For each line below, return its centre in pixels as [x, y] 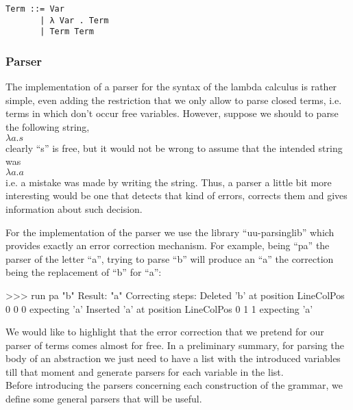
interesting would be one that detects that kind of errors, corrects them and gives [176, 195]
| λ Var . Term [74, 20]
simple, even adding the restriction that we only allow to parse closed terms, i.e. [174, 100]
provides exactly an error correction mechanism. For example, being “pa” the [168, 245]
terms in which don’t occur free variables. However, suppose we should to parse [172, 113]
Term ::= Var [35, 9]
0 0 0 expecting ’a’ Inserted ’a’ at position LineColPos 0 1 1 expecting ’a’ [159, 308]
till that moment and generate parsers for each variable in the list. [145, 371]
